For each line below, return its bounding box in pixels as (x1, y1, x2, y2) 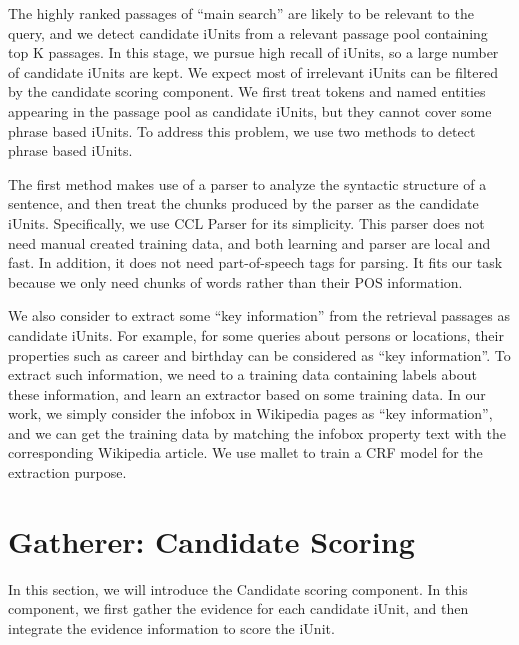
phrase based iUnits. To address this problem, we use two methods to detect (8, 120, 476, 141)
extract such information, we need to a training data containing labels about (8, 364, 477, 385)
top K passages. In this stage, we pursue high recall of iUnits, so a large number (8, 42, 499, 63)
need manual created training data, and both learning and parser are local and (8, 232, 491, 253)
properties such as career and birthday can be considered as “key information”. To (8, 344, 511, 365)
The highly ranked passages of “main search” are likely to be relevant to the (8, 3, 474, 23)
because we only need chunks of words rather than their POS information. (8, 271, 463, 292)
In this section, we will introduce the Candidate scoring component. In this (8, 578, 468, 599)
